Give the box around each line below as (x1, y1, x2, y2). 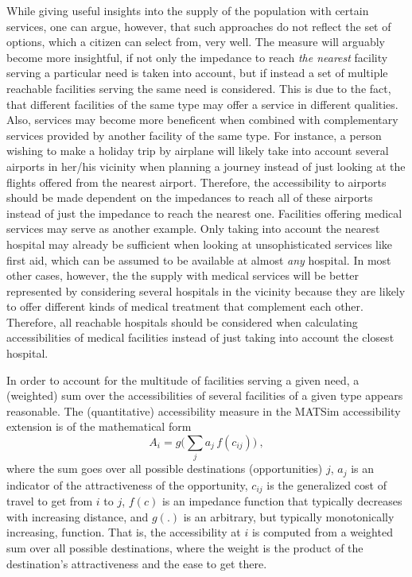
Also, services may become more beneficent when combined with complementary (6, 111, 398, 128)
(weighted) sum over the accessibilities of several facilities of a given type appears (6, 387, 403, 404)
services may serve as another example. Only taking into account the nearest (6, 220, 380, 237)
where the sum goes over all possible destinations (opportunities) (6, 460, 323, 477)
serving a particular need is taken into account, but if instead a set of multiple (6, 64, 388, 81)
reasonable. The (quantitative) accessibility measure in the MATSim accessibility (6, 402, 401, 419)
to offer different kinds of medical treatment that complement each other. (6, 298, 363, 315)
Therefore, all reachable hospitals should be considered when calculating (6, 313, 358, 330)
